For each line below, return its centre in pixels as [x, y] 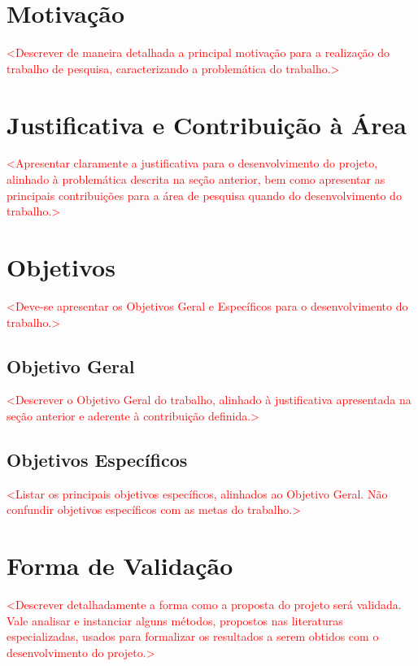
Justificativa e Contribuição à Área [207, 124]
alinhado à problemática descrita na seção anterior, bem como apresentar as [196, 179]
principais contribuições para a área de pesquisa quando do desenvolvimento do [204, 195]
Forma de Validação [120, 566]
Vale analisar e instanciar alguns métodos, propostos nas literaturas [175, 620]
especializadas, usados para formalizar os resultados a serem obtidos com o [193, 636]
